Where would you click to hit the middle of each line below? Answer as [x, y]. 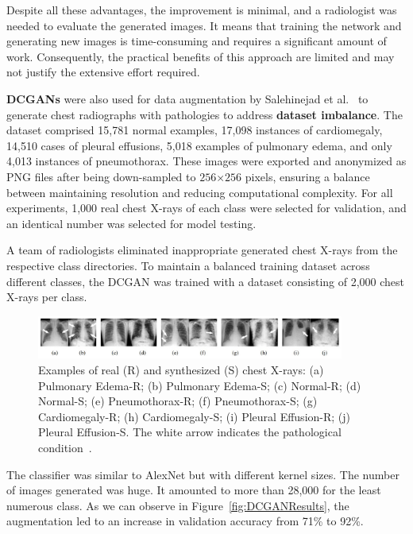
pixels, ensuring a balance [307, 176]
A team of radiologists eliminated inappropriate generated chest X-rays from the [202, 250]
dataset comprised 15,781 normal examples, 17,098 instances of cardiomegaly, [195, 130]
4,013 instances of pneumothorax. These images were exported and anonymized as [206, 161]
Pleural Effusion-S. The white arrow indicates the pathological [190, 432]
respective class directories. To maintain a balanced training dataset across [188, 265]
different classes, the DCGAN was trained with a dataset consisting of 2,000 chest [206, 281]
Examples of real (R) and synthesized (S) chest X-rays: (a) [181, 369]
